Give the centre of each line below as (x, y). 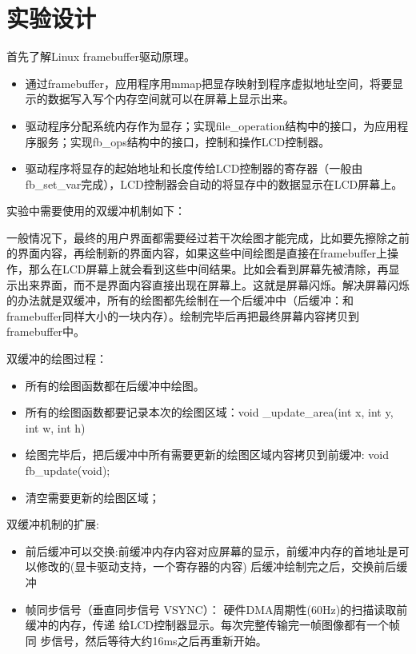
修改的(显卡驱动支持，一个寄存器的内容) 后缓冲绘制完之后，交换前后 (216, 566)
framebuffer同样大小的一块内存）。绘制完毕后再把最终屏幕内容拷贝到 (183, 315)
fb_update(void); (68, 470)
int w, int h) (55, 427)
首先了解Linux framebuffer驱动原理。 (101, 56)
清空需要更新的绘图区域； (92, 497)
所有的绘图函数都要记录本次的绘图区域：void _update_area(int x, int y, (209, 412)
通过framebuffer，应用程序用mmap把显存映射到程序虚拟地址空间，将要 (208, 83)
